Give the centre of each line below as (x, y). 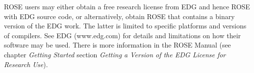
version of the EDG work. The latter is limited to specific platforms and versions (125, 26)
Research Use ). (26, 64)
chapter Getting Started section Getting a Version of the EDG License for (115, 54)
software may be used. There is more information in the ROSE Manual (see (117, 45)
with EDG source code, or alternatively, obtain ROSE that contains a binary (119, 16)
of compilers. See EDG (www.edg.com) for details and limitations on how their (123, 35)
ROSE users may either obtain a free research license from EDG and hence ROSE (127, 6)
